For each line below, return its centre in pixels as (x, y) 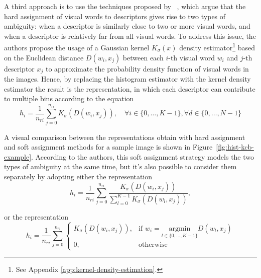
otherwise (153, 245)
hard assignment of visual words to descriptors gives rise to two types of (115, 16)
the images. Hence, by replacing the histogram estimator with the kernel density (127, 79)
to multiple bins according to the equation (69, 98)
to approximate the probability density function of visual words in (147, 68)
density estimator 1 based (217, 47)
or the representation (36, 216)
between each (143, 57)
